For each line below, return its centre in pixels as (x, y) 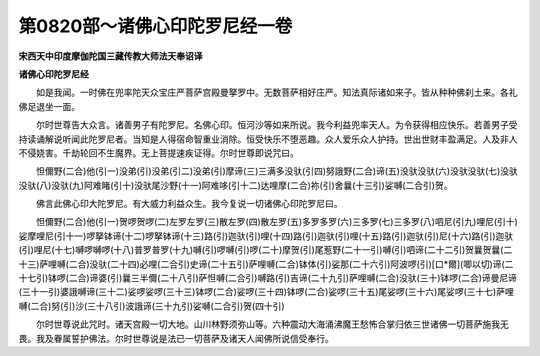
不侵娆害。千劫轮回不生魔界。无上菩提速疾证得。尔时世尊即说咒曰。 (158, 152)
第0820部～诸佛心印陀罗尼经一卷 (155, 26)
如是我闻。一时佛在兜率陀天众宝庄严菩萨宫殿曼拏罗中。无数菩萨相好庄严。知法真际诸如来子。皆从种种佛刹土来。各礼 (276, 92)
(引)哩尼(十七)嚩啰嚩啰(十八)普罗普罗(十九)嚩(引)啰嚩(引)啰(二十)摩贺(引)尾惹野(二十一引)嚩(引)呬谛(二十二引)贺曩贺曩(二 (265, 250)
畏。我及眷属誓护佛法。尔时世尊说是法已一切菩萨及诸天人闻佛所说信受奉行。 (176, 338)
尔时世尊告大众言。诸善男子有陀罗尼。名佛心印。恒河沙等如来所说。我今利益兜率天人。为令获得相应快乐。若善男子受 (276, 125)
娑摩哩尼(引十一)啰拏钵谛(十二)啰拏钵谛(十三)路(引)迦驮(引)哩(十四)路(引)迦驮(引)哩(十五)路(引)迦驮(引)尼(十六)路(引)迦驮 (266, 236)
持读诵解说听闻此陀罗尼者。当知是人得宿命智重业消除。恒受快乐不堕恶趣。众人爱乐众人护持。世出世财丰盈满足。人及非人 (268, 139)
